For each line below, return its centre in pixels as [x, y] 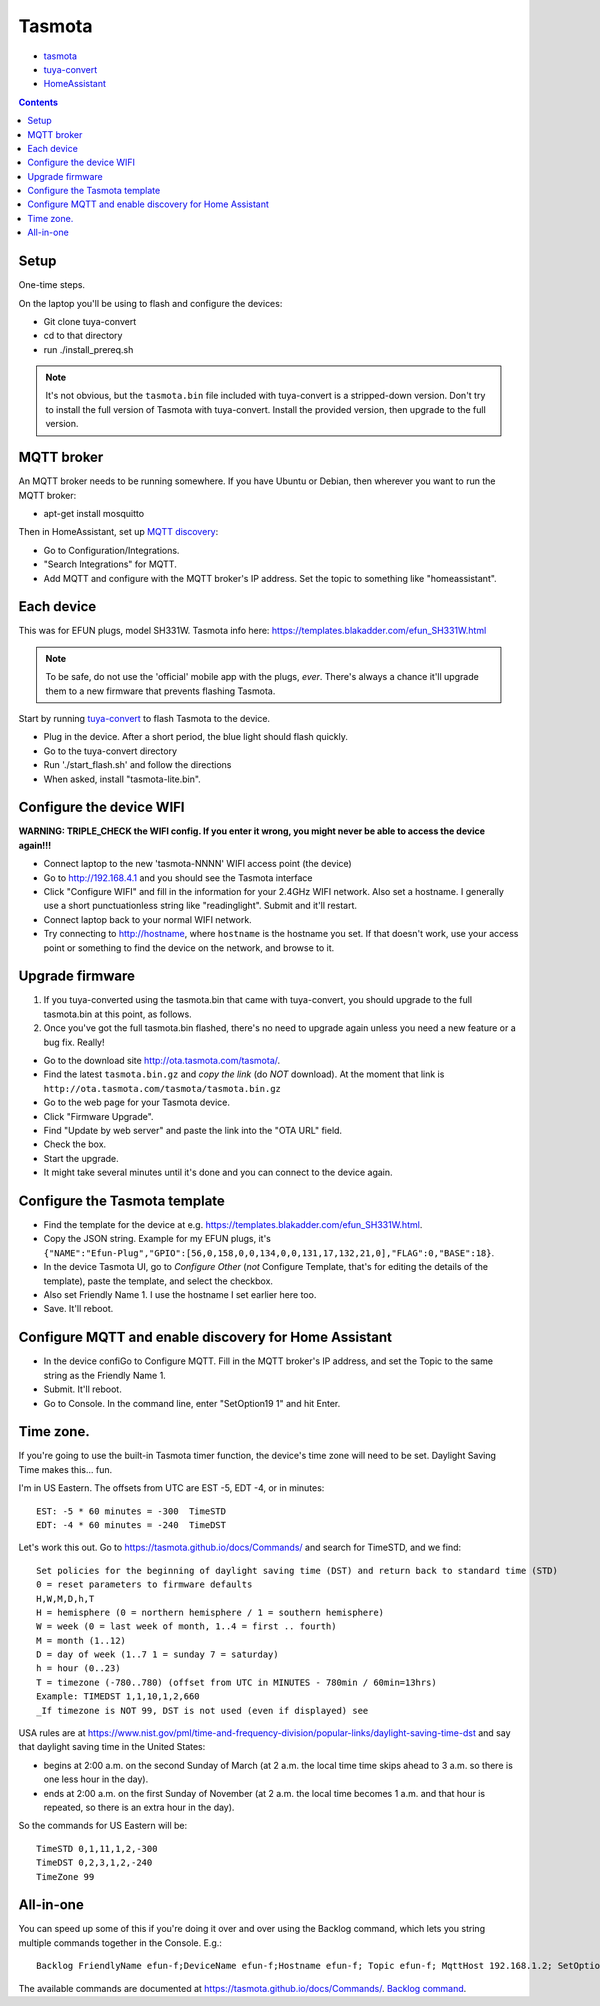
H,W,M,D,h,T [65, 1598]
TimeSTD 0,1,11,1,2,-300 [97, 1848]
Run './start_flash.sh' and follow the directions [137, 765]
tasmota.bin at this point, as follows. [117, 1014]
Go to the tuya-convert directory [110, 751]
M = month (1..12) [81, 1640]
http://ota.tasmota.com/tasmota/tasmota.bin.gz [162, 1088]
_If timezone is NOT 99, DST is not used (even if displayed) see [202, 1710]
